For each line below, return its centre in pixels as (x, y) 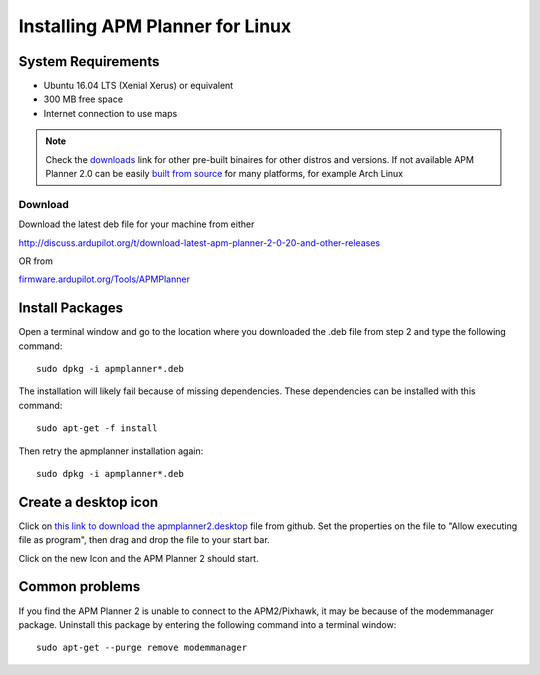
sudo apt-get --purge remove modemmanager (142, 648)
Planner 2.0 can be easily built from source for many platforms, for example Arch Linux (224, 174)
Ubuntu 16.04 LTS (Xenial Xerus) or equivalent (138, 86)
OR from (36, 261)
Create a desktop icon (88, 501)
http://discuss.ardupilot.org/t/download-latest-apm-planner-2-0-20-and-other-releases (199, 242)
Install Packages (71, 308)
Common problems (79, 586)
